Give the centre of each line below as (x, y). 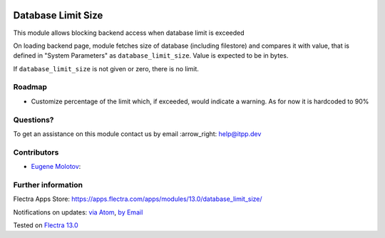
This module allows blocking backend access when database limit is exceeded (129, 33)
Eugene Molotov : (56, 167)
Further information (48, 185)
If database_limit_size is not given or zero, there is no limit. (106, 68)
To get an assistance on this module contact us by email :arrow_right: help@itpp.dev (137, 134)
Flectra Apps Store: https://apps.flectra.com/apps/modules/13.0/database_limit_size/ (138, 199)
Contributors (36, 152)
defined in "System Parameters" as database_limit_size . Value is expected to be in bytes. (151, 56)
